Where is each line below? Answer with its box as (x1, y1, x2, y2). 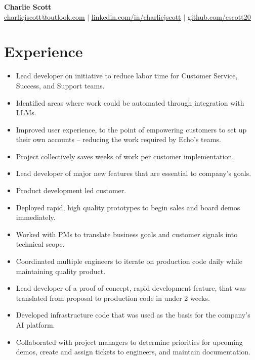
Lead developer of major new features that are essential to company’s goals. (16, 168, 251, 178)
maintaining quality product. (16, 265, 106, 276)
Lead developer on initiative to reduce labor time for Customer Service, (16, 70, 238, 81)
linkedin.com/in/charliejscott (91, 11, 181, 22)
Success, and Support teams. (16, 80, 105, 91)
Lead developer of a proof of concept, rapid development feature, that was (16, 283, 246, 293)
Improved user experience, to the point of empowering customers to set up (16, 124, 247, 134)
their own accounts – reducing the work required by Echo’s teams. (16, 134, 221, 145)
